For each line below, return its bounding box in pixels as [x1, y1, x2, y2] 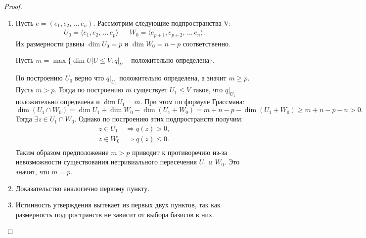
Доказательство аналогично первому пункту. [15, 183, 150, 193]
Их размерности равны [15, 38, 85, 48]
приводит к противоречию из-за [132, 147, 228, 157]
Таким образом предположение [15, 147, 109, 157]
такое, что [192, 84, 223, 95]
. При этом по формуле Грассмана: [140, 96, 245, 107]
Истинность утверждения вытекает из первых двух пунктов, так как [15, 199, 221, 210]
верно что [75, 73, 104, 83]
